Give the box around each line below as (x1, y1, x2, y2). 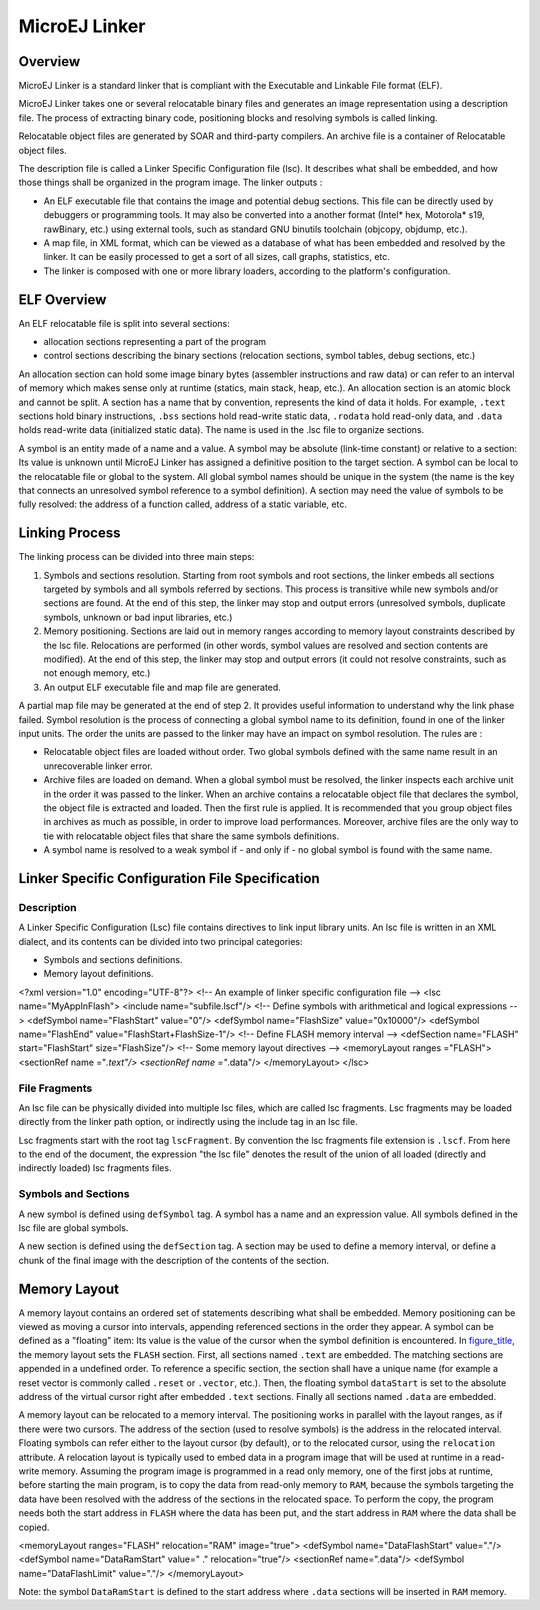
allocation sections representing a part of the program (43, 336, 267, 348)
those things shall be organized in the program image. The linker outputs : (18, 176, 323, 189)
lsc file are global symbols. (18, 1221, 129, 1234)
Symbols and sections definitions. (43, 954, 183, 965)
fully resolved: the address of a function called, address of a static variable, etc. (18, 498, 347, 510)
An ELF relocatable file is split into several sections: (18, 317, 230, 329)
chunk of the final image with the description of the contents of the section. (18, 1254, 330, 1266)
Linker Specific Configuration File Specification (18, 870, 320, 887)
